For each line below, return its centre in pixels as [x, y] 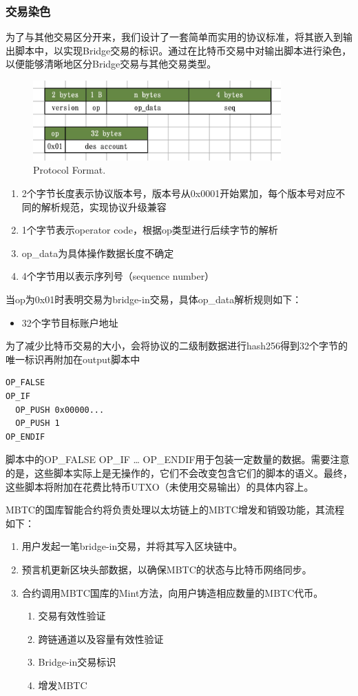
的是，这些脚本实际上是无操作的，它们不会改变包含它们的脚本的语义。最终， [179, 472]
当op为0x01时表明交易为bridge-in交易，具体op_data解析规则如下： [154, 299]
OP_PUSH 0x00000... [60, 410]
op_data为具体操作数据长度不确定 [98, 253]
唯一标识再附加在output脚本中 [73, 359]
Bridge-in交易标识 [77, 662]
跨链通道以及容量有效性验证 [101, 638]
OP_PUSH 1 [38, 423]
